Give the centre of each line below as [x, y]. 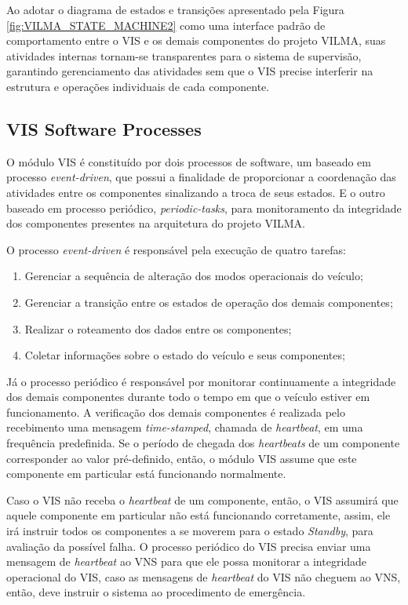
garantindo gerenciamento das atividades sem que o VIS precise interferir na [190, 71]
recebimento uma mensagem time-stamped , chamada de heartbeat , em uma [185, 427]
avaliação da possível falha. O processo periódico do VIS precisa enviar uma [189, 546]
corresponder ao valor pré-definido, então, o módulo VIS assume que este [182, 458]
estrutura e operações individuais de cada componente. [138, 86]
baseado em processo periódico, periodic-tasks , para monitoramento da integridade [204, 208]
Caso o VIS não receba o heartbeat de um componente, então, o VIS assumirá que [202, 499]
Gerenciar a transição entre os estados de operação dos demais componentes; [209, 302]
